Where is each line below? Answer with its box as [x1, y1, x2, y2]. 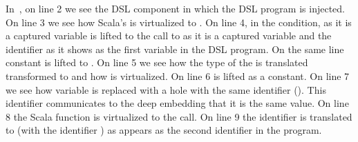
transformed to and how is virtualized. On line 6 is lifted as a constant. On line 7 [6, 68, 350, 83]
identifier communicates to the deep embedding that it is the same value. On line [6, 96, 349, 110]
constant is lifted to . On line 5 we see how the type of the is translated [6, 55, 308, 70]
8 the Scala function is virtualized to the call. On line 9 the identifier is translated [6, 109, 352, 123]
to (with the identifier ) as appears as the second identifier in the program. [6, 123, 322, 137]
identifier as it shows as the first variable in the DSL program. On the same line [6, 41, 344, 56]
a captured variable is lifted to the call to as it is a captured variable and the [6, 28, 332, 43]
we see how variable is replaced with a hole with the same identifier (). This [6, 82, 326, 97]
